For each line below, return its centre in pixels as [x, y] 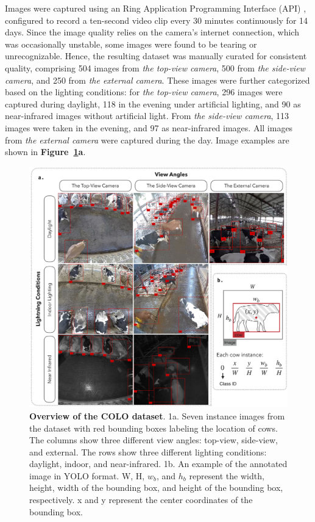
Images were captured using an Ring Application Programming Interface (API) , [156, 8]
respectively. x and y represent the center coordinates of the [141, 500]
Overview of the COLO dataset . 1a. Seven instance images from [157, 415]
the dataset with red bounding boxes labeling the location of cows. [154, 428]
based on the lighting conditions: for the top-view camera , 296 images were [144, 92]
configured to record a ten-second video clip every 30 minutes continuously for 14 [157, 20]
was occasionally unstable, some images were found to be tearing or [131, 44]
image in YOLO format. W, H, [87, 475]
